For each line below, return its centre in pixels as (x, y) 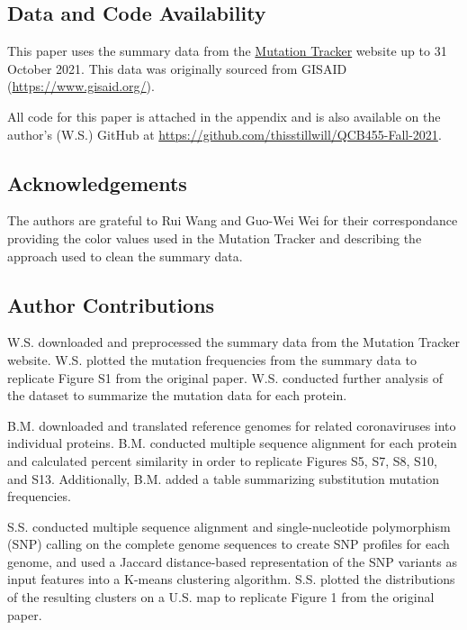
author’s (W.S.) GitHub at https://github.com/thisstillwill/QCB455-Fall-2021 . (225, 134)
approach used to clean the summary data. (125, 256)
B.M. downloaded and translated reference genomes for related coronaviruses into (232, 425)
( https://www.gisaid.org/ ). (81, 86)
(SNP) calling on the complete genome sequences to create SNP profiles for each (229, 544)
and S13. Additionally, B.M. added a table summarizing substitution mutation (224, 478)
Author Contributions (111, 304)
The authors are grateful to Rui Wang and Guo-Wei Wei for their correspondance (233, 220)
